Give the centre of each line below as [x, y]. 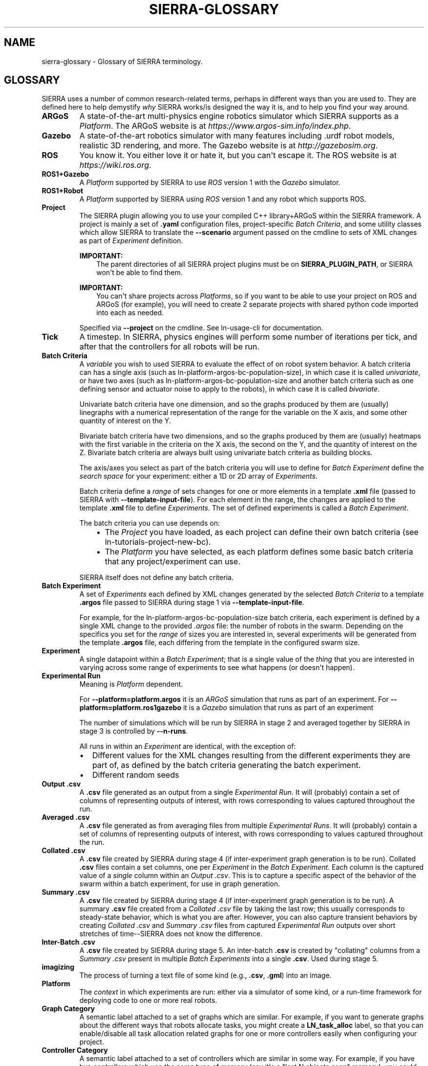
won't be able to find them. [139, 273]
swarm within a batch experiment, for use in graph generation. [180, 884]
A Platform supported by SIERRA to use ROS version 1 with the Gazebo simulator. [210, 183]
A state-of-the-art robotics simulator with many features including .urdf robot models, [237, 136]
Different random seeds [136, 775]
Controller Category [75, 1050]
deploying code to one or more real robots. [148, 1000]
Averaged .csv [66, 817]
